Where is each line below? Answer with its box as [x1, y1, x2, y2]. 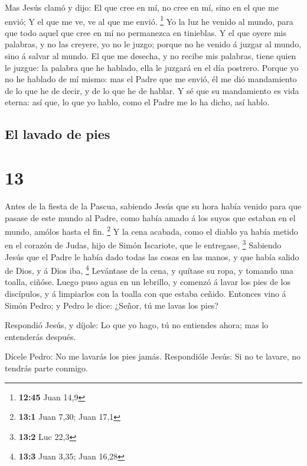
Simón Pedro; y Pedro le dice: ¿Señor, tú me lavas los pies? [5, 299, 218, 311]
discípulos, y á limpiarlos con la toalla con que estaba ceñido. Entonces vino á [5, 287, 286, 300]
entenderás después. [5, 330, 76, 342]
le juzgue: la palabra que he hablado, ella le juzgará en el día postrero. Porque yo [5, 61, 299, 73]
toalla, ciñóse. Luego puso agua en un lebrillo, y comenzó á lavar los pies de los [5, 276, 291, 288]
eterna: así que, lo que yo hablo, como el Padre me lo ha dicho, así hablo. [5, 96, 270, 108]
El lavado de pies [5, 125, 110, 143]
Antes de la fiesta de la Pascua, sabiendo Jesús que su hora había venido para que [5, 199, 302, 212]
